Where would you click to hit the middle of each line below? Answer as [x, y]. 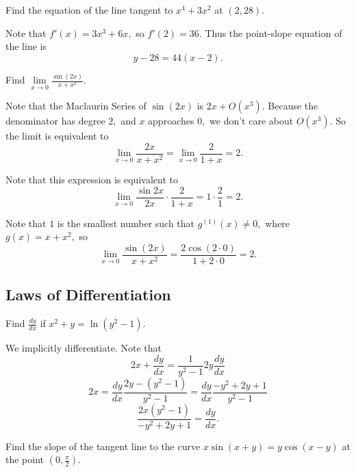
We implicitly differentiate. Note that [84, 348]
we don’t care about [252, 121]
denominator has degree [55, 121]
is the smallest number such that [126, 223]
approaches [171, 121]
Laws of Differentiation [88, 294]
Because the [293, 106]
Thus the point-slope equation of [274, 32]
